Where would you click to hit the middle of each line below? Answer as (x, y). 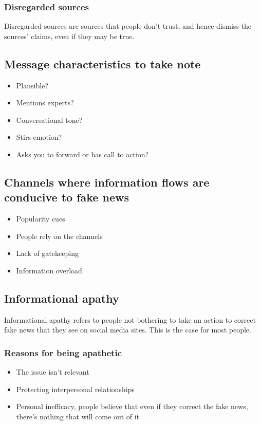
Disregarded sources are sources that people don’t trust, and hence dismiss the (128, 26)
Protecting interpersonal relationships (75, 389)
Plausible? (32, 85)
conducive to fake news (67, 197)
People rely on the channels (59, 236)
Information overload (49, 270)
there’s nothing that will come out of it (78, 416)
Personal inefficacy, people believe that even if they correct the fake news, (132, 406)
